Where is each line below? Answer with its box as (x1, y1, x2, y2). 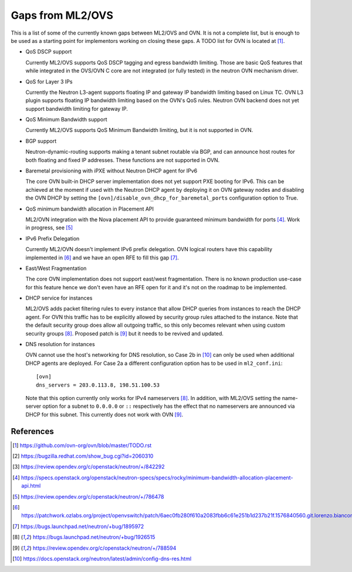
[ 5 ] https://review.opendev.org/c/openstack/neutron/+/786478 (12, 493, 164, 500)
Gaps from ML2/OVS (11, 9, 114, 22)
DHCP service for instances (25, 295, 93, 302)
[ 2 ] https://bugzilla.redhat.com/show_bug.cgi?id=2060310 (12, 452, 154, 460)
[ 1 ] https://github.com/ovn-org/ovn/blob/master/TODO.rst (12, 442, 152, 449)
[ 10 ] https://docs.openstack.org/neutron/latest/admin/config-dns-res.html (12, 555, 192, 562)
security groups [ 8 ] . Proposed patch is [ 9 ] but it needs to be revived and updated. (25, 330, 224, 337)
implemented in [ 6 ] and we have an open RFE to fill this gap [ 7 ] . (25, 254, 179, 261)
